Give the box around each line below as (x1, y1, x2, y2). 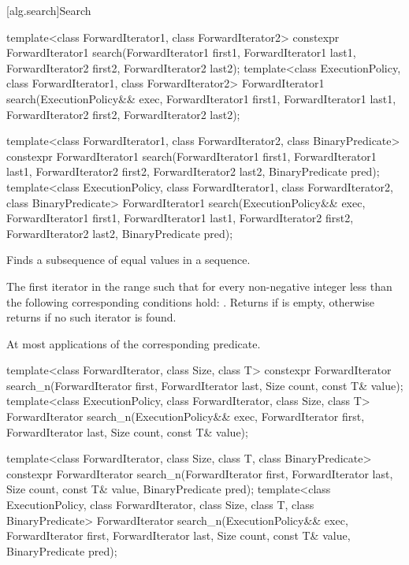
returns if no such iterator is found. (6, 309, 177, 325)
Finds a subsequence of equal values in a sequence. (6, 251, 251, 268)
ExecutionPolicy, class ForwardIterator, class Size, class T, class (6, 496, 314, 513)
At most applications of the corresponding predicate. (6, 335, 261, 351)
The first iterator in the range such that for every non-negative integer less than (6, 277, 392, 294)
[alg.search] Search (6, 2, 91, 18)
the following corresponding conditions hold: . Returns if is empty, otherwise (6, 293, 375, 310)
